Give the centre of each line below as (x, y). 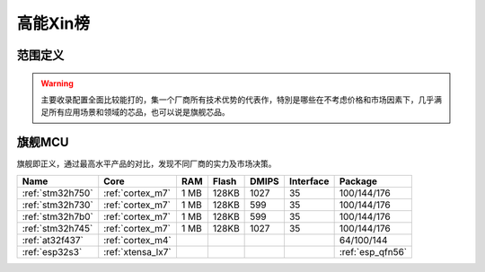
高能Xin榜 (53, 23)
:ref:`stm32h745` (57, 228)
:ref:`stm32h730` (57, 205)
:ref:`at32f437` (53, 240)
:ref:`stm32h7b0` (58, 216)
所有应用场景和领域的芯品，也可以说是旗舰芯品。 (139, 112)
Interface (309, 181)
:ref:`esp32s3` (52, 251)
